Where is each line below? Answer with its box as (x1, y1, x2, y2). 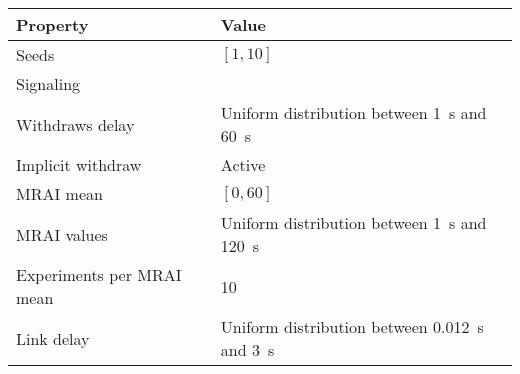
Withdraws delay (16, 112, 135, 136)
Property (16, 13, 89, 36)
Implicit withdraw (16, 153, 142, 176)
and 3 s (220, 338, 275, 361)
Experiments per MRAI (16, 263, 182, 286)
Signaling (16, 72, 81, 95)
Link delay (16, 326, 90, 350)
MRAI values (16, 222, 108, 246)
